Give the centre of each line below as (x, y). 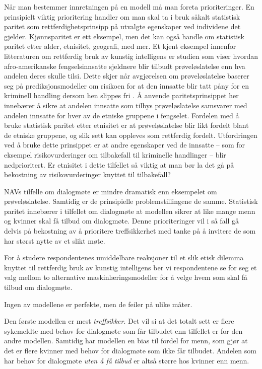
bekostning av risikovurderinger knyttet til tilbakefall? (87, 174)
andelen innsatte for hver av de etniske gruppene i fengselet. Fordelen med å (122, 115)
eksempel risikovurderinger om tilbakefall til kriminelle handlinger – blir (115, 154)
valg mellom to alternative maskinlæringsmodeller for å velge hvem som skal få (126, 277)
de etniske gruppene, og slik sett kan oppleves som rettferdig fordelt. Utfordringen (131, 135)
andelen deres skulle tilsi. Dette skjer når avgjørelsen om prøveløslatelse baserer (127, 76)
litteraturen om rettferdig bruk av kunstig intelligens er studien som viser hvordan (131, 56)
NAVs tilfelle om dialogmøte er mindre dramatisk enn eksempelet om (111, 191)
